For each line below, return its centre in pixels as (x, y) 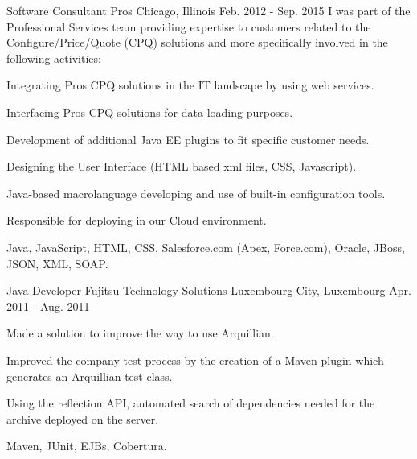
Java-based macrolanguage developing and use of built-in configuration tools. (196, 193)
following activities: (54, 58)
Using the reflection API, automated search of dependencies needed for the (191, 403)
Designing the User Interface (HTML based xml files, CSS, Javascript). (182, 166)
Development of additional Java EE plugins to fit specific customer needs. (188, 139)
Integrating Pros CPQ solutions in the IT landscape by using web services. (190, 85)
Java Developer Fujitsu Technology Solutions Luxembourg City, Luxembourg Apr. (209, 290)
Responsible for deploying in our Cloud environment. (137, 220)
